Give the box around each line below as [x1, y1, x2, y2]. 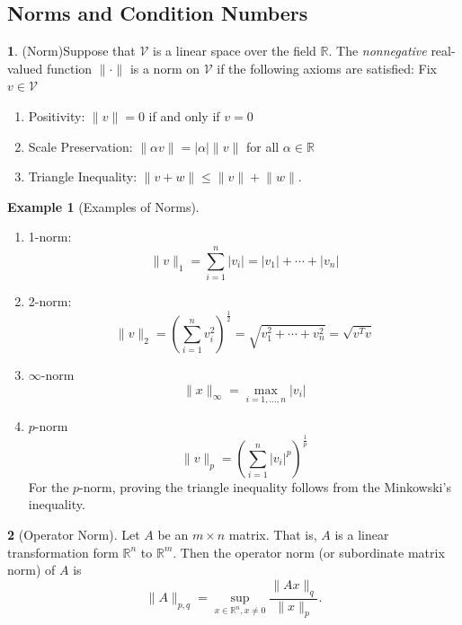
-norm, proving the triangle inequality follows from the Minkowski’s [79, 477, 451, 496]
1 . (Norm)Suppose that [7, 41, 136, 60]
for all [245, 136, 280, 155]
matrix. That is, [228, 524, 317, 543]
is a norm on [129, 58, 200, 77]
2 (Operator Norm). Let [7, 524, 140, 543]
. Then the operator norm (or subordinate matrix [173, 542, 445, 561]
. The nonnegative [328, 41, 427, 60]
